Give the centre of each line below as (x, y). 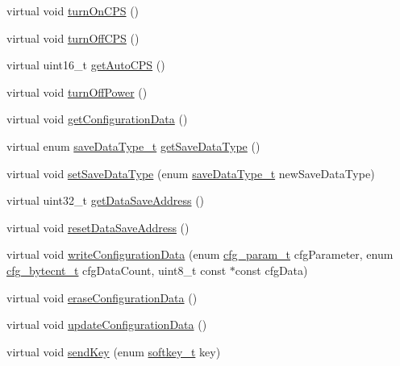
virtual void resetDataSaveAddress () (98, 227)
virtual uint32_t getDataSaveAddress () (106, 200)
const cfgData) (271, 270)
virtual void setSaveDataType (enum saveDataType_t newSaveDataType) (191, 173)
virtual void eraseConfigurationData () (102, 297)
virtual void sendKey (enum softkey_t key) (114, 351)
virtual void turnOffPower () (77, 91)
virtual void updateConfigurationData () (107, 324)
